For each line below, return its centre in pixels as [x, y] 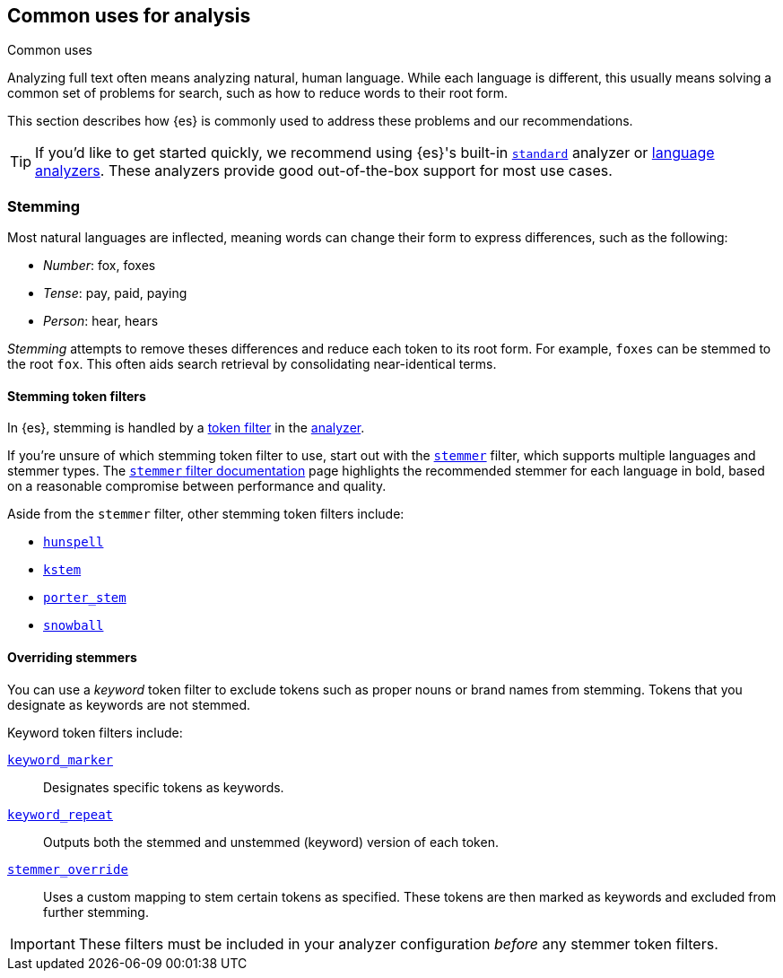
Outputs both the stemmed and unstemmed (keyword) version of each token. [271, 842]
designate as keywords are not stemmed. [129, 704]
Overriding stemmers [72, 657]
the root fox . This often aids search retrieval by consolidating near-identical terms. [252, 364]
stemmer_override [68, 869]
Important [43, 943]
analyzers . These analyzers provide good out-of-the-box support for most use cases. [324, 171]
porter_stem [85, 598]
